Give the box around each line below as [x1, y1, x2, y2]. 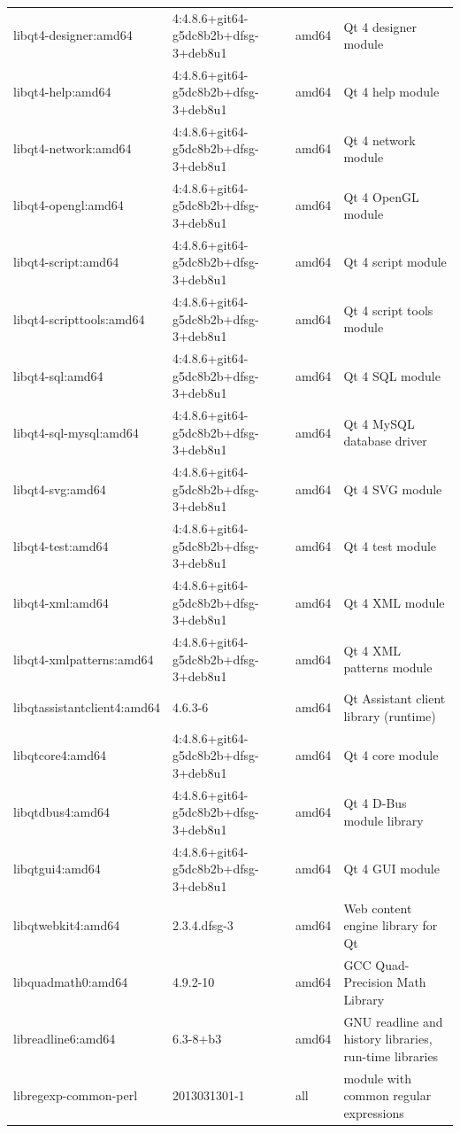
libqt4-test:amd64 [13, 536, 109, 555]
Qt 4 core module [343, 746, 439, 764]
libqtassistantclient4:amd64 [13, 697, 160, 716]
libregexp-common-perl [13, 1086, 138, 1105]
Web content [343, 898, 412, 917]
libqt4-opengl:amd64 [13, 196, 124, 214]
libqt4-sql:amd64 [13, 366, 103, 384]
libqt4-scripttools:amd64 [13, 309, 145, 328]
